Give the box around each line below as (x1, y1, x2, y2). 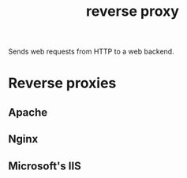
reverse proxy (85, 2, 180, 20)
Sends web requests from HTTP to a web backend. (8, 46, 175, 57)
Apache (8, 106, 48, 119)
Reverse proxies (8, 74, 117, 92)
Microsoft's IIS (8, 159, 81, 172)
